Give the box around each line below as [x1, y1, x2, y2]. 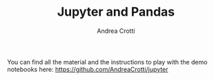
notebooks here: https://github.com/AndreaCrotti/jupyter [7, 65, 168, 73]
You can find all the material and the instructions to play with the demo [7, 57, 208, 66]
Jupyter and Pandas [57, 4, 175, 20]
